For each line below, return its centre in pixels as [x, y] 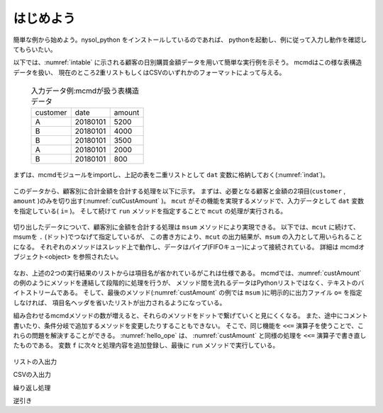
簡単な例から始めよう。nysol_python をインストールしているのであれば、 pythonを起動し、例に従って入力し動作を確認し [190, 40]
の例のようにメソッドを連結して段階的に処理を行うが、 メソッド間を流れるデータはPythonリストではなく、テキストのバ [189, 283]
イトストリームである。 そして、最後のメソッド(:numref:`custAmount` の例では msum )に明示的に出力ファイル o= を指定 [188, 293]
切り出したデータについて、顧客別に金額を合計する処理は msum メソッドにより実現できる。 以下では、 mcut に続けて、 [186, 227]
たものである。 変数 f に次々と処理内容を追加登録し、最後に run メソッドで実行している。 [146, 345]
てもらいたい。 [35, 49]
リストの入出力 [35, 361]
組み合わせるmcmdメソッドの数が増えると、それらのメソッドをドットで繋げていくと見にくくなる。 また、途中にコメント [190, 316]
